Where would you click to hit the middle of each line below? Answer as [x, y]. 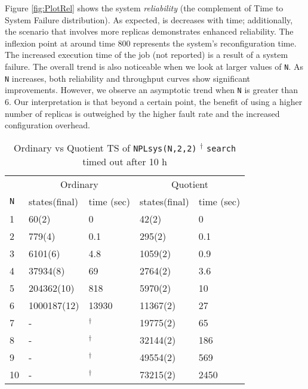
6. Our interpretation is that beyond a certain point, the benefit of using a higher [154, 101]
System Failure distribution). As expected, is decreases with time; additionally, [149, 19]
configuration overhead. [47, 125]
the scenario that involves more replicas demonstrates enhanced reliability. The [149, 31]
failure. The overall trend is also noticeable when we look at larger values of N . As [154, 66]
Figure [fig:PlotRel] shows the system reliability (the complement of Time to [144, 8]
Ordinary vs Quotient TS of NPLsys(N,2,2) [105, 147]
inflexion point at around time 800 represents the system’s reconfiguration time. [151, 43]
